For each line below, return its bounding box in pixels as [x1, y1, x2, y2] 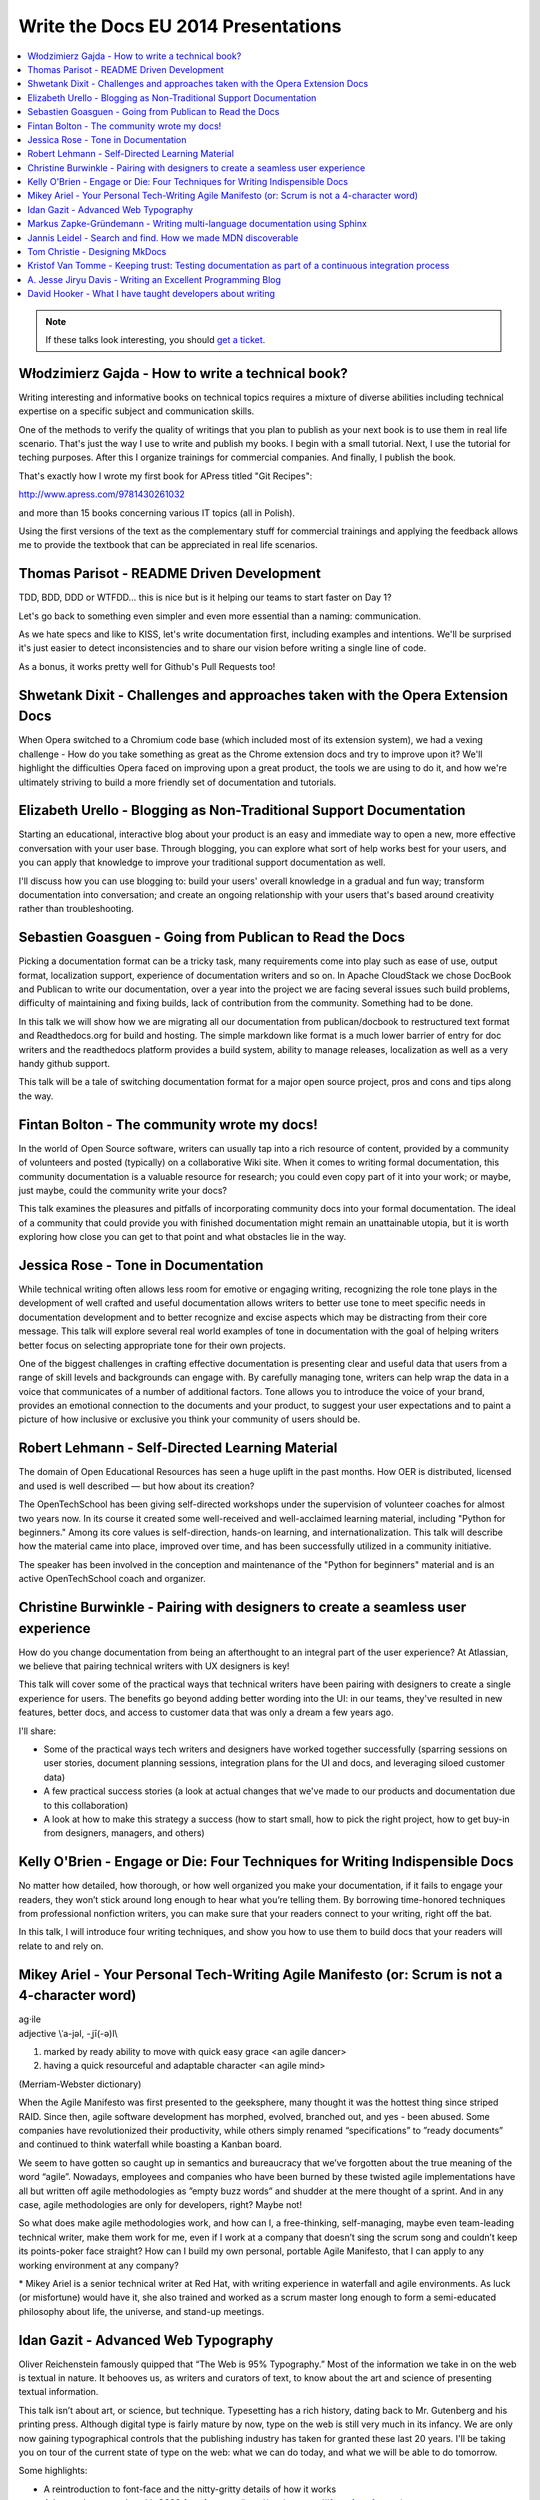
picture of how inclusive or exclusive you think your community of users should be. [18, 1413, 361, 1425]
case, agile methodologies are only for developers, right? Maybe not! [18, 2198, 302, 2210]
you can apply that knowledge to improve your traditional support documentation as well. [18, 856, 386, 869]
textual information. [18, 2386, 99, 2398]
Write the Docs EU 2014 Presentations [18, 15, 342, 37]
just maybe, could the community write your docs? [18, 1184, 227, 1196]
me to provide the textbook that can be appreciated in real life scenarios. [18, 539, 319, 551]
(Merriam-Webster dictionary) [18, 2078, 142, 2090]
